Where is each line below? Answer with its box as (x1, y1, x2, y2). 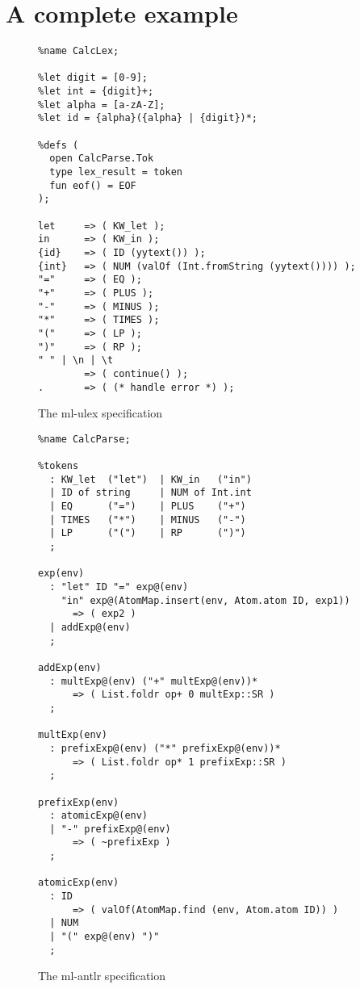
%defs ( (38, 139, 79, 151)
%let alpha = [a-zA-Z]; (38, 98, 165, 111)
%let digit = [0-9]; (38, 72, 149, 84)
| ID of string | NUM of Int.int (49, 487, 252, 499)
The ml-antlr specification (38, 967, 166, 984)
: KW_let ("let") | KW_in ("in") (49, 473, 252, 485)
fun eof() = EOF (49, 179, 136, 191)
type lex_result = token (49, 166, 182, 178)
